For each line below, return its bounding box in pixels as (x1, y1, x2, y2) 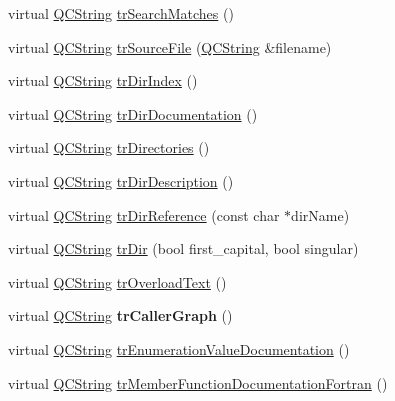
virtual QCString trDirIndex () (8, 70, 198, 91)
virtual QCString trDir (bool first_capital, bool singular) (8, 238, 359, 259)
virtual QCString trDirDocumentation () (8, 103, 258, 124)
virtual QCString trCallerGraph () (8, 305, 233, 326)
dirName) (291, 204, 350, 225)
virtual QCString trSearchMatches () (8, 3, 234, 23)
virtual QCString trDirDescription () (8, 170, 234, 191)
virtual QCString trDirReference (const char (8, 204, 280, 225)
